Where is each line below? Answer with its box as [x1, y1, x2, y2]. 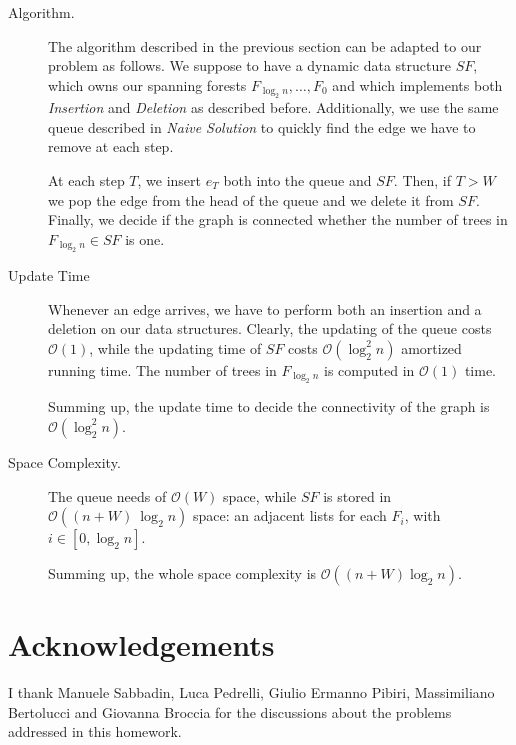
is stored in [323, 485, 392, 506]
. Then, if [393, 169, 452, 190]
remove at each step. [48, 136, 174, 157]
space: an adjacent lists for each [192, 505, 387, 526]
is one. [125, 228, 165, 249]
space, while [223, 485, 297, 506]
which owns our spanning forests [48, 74, 247, 95]
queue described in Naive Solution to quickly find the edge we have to [48, 116, 476, 137]
